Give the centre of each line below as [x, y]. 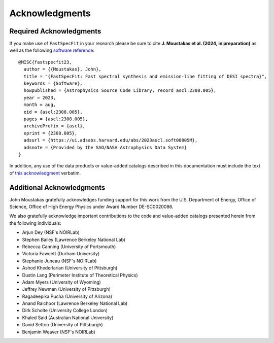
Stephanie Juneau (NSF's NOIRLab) [59, 261]
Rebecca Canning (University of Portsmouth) [69, 247]
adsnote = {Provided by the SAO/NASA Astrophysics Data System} [105, 147]
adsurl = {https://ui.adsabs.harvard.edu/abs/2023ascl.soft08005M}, [111, 140]
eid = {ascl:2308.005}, [53, 112]
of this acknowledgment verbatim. [45, 173]
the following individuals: [36, 223]
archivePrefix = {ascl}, [55, 126]
